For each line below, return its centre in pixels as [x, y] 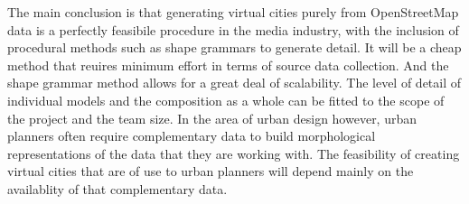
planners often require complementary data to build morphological [192, 136]
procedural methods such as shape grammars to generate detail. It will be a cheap [234, 47]
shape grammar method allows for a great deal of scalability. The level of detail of [234, 83]
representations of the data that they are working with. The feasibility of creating [234, 153]
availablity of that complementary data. [117, 188]
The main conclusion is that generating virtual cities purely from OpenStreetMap [233, 12]
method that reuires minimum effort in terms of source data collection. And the [228, 65]
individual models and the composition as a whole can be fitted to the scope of [226, 100]
